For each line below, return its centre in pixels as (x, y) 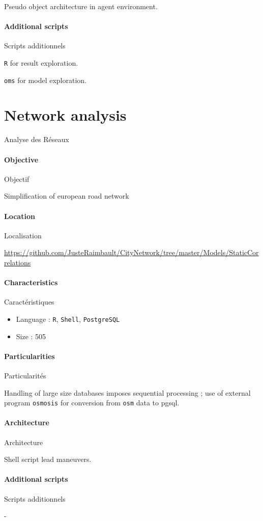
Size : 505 (31, 336)
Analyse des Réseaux (37, 139)
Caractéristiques (29, 302)
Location (20, 216)
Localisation (23, 235)
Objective (21, 159)
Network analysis (65, 115)
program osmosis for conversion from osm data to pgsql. (92, 403)
